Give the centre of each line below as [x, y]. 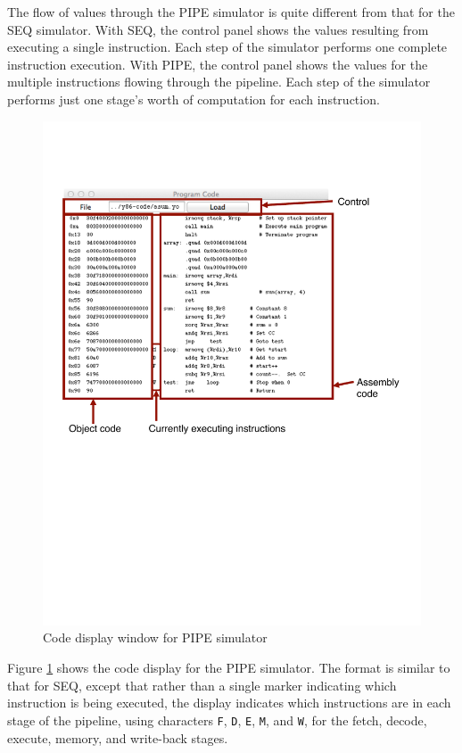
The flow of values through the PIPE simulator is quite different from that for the [231, 12]
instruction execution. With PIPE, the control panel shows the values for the [218, 64]
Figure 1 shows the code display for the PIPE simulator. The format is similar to [229, 668]
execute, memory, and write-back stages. [118, 737]
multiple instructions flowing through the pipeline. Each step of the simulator [219, 82]
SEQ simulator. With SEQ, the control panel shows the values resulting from [218, 29]
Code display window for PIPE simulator [155, 637]
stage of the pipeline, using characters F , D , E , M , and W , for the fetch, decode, [217, 720]
